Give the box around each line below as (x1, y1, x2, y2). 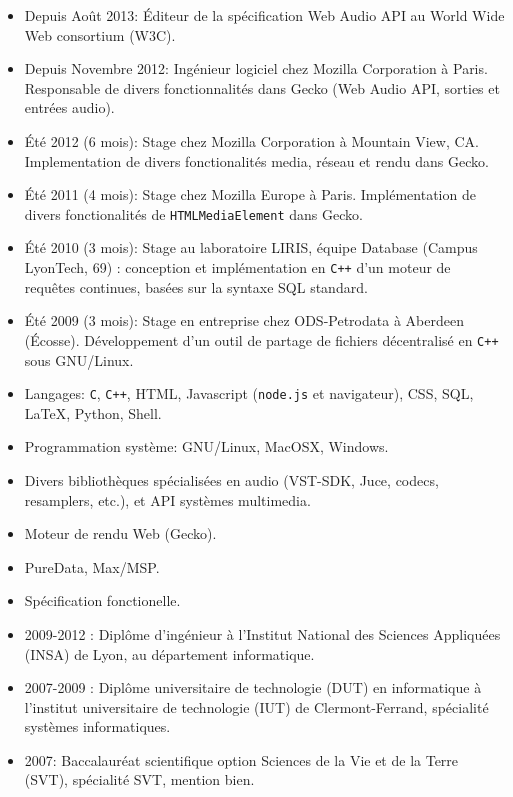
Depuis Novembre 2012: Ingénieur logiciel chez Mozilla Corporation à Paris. (24, 58, 488, 79)
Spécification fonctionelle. (24, 590, 181, 611)
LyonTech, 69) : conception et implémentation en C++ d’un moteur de (24, 257, 451, 277)
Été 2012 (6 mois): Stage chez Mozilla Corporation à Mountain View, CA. (24, 130, 479, 151)
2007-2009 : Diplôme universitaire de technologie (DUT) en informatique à (24, 677, 482, 698)
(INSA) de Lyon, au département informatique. (24, 643, 315, 664)
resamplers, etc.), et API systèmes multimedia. (24, 489, 311, 510)
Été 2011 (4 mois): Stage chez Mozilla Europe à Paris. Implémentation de (24, 184, 476, 205)
